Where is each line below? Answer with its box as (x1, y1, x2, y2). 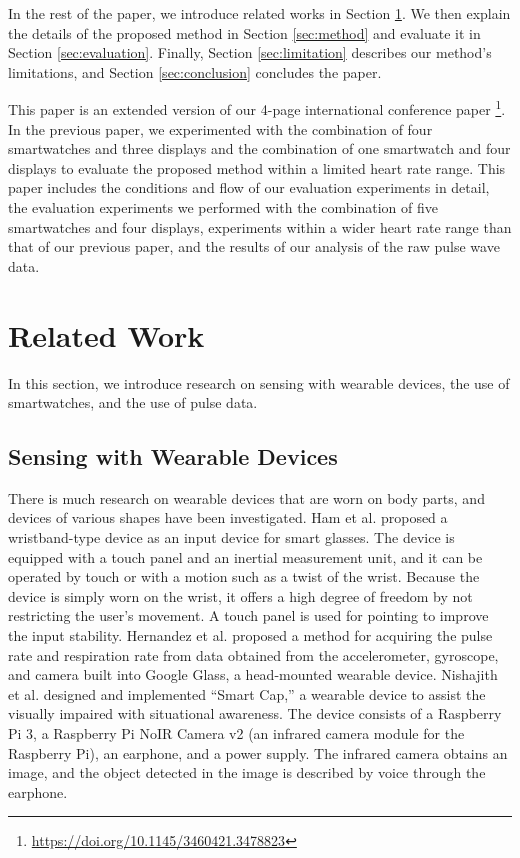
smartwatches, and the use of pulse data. (8, 392, 258, 413)
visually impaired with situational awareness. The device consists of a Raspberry (8, 703, 502, 724)
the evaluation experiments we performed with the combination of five (8, 197, 438, 217)
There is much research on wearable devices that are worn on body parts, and (8, 487, 485, 508)
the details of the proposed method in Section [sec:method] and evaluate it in (8, 22, 481, 43)
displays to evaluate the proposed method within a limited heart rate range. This (8, 157, 506, 178)
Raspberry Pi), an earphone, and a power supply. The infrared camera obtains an (8, 742, 508, 763)
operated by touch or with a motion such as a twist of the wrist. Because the (8, 566, 480, 587)
